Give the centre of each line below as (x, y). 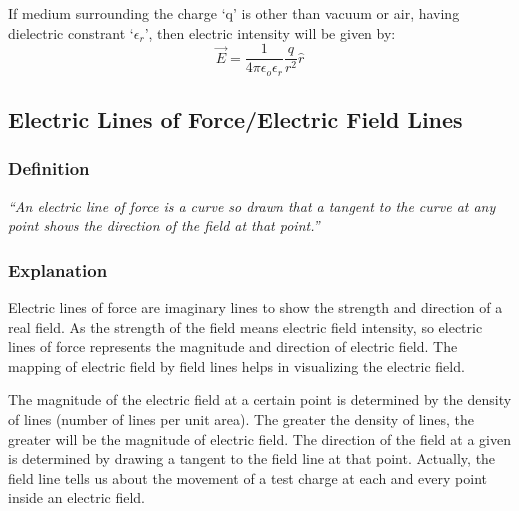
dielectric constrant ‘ (71, 32)
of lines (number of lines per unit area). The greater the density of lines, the (241, 419)
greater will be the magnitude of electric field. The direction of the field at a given (259, 438)
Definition (49, 168)
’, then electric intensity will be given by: (270, 32)
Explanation (58, 269)
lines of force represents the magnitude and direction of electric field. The (233, 346)
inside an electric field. (77, 497)
